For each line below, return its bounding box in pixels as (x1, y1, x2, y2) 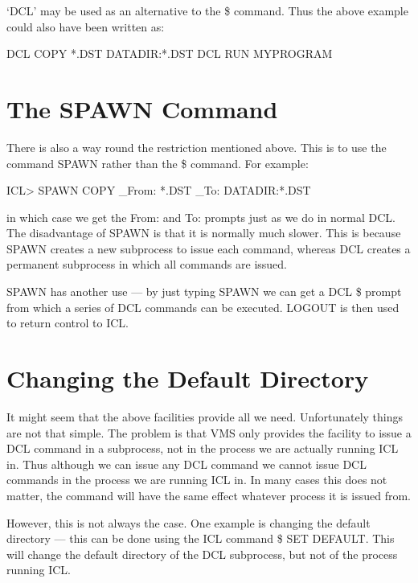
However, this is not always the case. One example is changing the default (6, 514, 371, 531)
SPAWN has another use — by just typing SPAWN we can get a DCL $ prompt (6, 283, 402, 300)
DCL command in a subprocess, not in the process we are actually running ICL (6, 440, 399, 457)
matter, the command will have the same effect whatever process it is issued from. (6, 487, 411, 503)
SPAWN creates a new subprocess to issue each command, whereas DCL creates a (6, 240, 411, 257)
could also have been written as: (6, 18, 165, 35)
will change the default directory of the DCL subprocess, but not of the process (6, 545, 398, 562)
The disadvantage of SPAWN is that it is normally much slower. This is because (6, 224, 401, 241)
